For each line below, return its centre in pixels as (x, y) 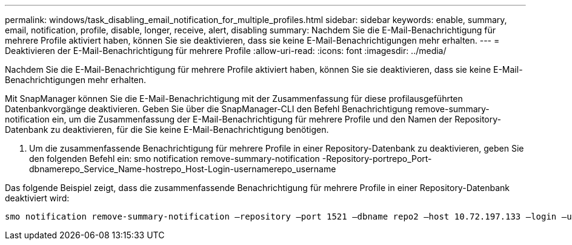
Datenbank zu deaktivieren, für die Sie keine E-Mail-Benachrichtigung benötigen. (167, 129)
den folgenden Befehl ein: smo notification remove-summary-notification (175, 159)
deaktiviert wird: (37, 198)
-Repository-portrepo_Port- (377, 159)
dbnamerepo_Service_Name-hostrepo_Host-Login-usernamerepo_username (183, 169)
